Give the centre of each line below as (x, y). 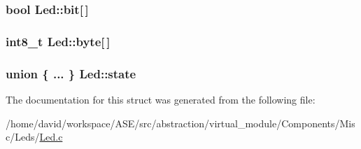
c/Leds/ (23, 137)
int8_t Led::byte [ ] (58, 41)
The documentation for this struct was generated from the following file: (161, 99)
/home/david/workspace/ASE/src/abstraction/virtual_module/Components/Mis (180, 123)
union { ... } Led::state (71, 73)
